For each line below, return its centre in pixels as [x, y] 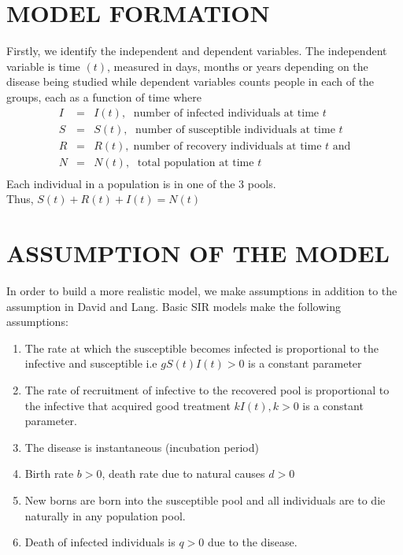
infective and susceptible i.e [91, 363]
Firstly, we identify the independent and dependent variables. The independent [197, 51]
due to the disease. [252, 542]
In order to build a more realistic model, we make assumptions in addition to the [202, 290]
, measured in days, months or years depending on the [238, 66]
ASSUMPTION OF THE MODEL [198, 253]
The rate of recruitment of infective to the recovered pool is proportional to [207, 389]
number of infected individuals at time [226, 113]
